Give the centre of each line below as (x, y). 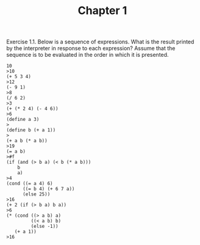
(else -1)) (45, 227)
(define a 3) (23, 120)
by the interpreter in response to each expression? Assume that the (91, 48)
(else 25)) (36, 194)
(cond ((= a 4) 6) (30, 184)
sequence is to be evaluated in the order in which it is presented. (87, 55)
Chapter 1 (102, 11)
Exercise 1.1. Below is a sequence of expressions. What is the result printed (100, 42)
